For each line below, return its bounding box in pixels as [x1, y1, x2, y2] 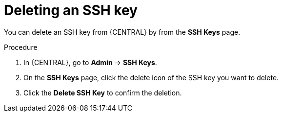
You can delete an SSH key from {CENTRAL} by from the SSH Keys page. [4, 27, 241, 36]
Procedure [4, 43, 38, 51]
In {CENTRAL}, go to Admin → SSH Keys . [23, 58, 157, 67]
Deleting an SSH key [4, 2, 138, 19]
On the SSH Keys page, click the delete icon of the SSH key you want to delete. [23, 73, 279, 82]
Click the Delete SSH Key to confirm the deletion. [23, 88, 182, 97]
